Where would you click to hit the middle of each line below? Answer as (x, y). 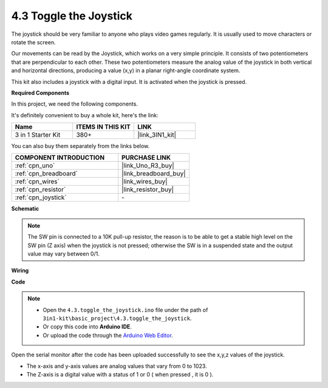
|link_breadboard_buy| (154, 174)
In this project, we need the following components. (74, 104)
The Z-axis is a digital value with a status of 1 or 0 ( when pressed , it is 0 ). (120, 374)
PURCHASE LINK (146, 158)
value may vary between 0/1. (63, 254)
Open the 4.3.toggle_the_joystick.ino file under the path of (125, 310)
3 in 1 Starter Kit (38, 135)
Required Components (40, 93)
